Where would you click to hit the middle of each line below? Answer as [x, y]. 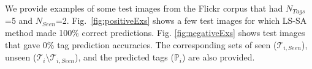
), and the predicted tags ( [124, 57]
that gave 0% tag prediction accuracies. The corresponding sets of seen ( [141, 44]
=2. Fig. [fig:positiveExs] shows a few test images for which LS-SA [181, 20]
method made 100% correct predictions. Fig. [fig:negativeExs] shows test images [155, 33]
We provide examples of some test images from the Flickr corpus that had [144, 8]
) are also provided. [219, 57]
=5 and [19, 20]
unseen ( [21, 57]
